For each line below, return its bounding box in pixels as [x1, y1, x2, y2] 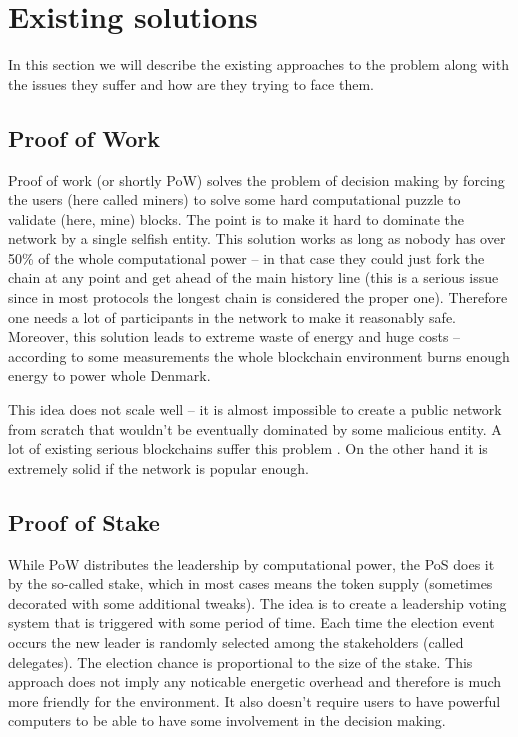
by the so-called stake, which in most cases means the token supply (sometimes [8, 573, 493, 594]
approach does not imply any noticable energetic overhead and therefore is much [8, 671, 502, 692]
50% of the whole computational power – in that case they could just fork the [8, 247, 485, 268]
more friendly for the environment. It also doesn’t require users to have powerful [8, 690, 501, 711]
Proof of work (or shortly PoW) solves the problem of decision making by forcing [8, 169, 505, 190]
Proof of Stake [8, 506, 160, 537]
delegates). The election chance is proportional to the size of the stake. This [8, 651, 473, 672]
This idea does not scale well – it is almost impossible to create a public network [8, 399, 502, 420]
